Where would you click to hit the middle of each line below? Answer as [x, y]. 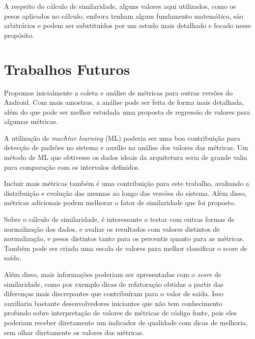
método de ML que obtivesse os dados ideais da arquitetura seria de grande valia [126, 157]
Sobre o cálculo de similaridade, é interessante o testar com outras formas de [119, 219]
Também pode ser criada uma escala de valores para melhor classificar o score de [126, 248]
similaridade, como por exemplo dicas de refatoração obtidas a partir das [114, 284]
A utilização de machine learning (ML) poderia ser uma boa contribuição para [122, 138]
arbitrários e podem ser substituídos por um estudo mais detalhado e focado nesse [127, 25]
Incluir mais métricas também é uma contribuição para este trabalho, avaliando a [127, 183]
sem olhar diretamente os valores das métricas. [74, 332]
